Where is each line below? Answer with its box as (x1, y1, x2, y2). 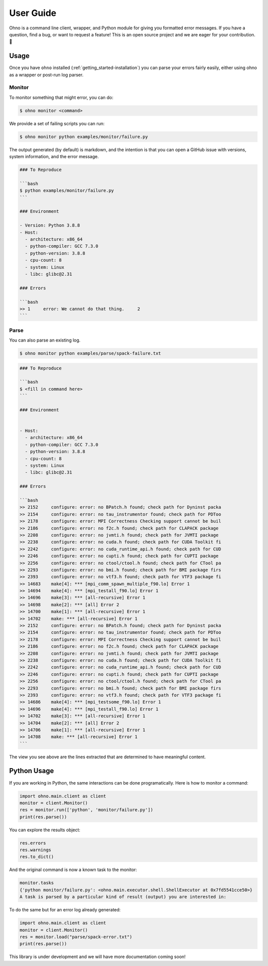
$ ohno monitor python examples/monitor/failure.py (19, 134, 148, 139)
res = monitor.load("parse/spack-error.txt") (19, 934, 133, 940)
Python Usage (9, 767, 54, 775)
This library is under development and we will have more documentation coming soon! (9, 954, 186, 960)
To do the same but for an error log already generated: (9, 907, 121, 913)
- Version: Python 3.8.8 (19, 223, 80, 228)
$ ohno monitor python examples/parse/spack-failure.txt (19, 351, 161, 356)
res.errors (19, 840, 46, 846)
